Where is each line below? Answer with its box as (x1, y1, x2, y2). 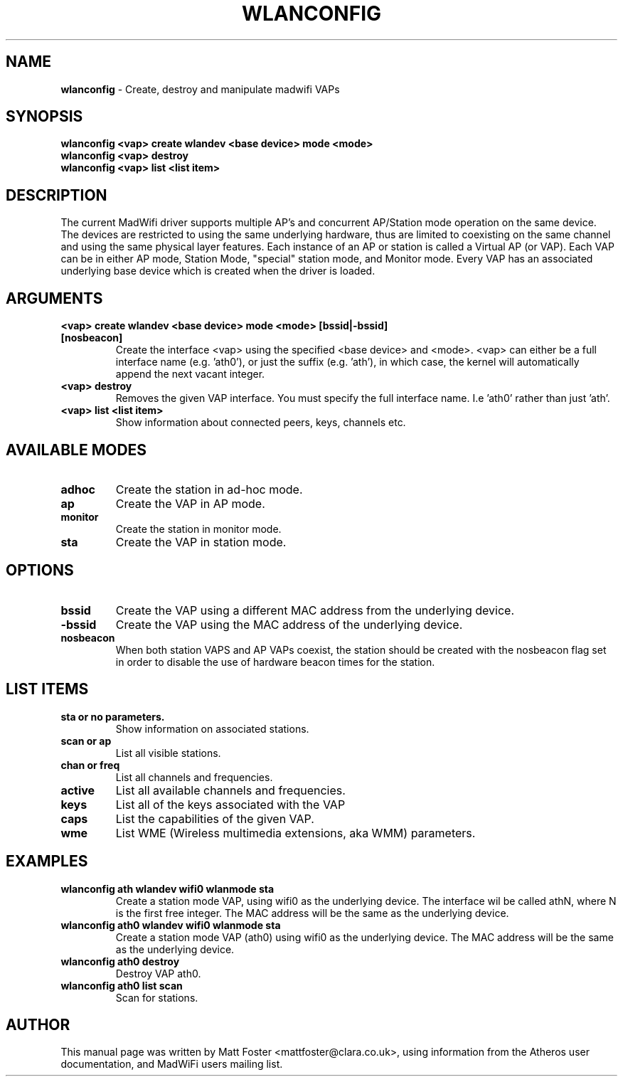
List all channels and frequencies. (115, 770, 273, 783)
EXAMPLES (6, 852, 88, 871)
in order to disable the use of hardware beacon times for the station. (115, 655, 435, 668)
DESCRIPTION (6, 186, 107, 204)
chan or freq (60, 758, 120, 771)
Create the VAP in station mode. (115, 534, 287, 549)
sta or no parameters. (60, 710, 165, 723)
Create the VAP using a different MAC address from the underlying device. (115, 603, 515, 617)
